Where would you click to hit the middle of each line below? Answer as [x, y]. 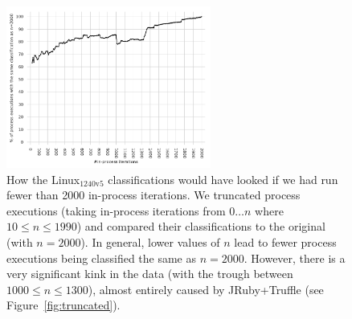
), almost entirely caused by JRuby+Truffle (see [206, 289]
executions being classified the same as [102, 258]
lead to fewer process [285, 241]
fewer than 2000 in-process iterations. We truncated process [153, 195]
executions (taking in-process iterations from [116, 210]
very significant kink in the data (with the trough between [150, 274]
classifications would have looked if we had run [223, 179]
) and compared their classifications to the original [201, 226]
